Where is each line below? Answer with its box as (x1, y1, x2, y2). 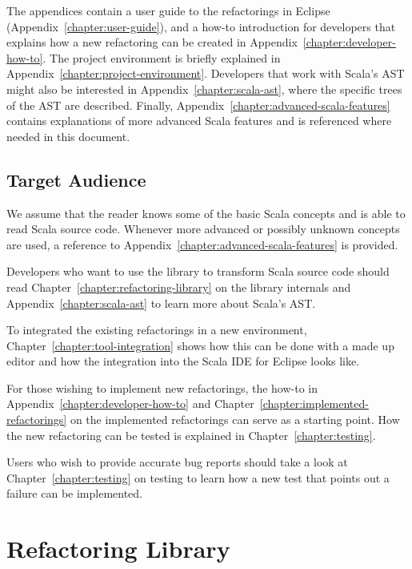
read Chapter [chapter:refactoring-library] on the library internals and (6, 278, 351, 295)
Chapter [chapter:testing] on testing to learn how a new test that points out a (6, 469, 390, 486)
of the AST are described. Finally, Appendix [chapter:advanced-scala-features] (6, 96, 390, 113)
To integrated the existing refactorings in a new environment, (6, 321, 307, 338)
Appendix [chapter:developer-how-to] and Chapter (6, 395, 254, 412)
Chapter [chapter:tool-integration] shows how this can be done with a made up (6, 337, 394, 353)
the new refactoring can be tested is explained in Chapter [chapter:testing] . (6, 426, 376, 443)
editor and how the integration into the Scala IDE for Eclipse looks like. (6, 353, 360, 369)
